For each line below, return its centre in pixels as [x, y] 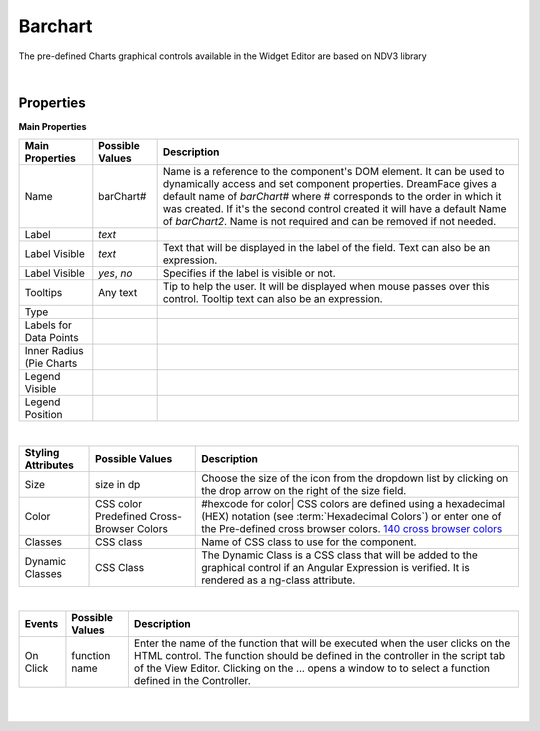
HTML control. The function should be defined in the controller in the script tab [319, 656]
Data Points [51, 338]
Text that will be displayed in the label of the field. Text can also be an [326, 248]
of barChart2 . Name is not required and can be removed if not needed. [329, 222]
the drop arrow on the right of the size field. [304, 490]
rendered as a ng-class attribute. [278, 580]
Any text [118, 293]
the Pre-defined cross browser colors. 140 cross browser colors [352, 528]
